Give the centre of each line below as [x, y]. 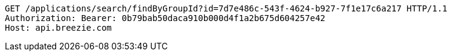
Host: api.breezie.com [59, 28]
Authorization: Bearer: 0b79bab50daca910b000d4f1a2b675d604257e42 [165, 18]
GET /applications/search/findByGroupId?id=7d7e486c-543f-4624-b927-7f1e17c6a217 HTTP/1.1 [226, 8]
